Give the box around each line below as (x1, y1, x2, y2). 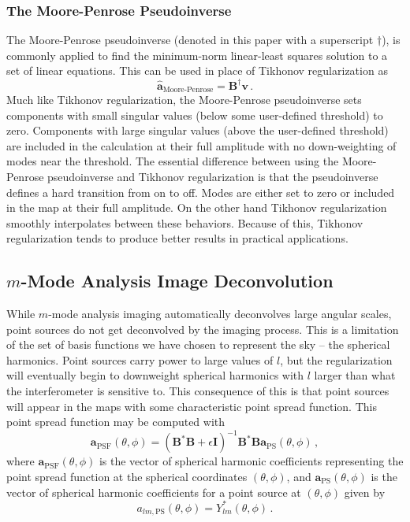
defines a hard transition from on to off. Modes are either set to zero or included (6, 183, 395, 200)
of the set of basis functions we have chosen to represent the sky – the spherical (6, 336, 390, 353)
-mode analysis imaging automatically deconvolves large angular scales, (48, 305, 392, 322)
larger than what (314, 367, 396, 383)
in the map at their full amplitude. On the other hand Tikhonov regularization (6, 199, 387, 216)
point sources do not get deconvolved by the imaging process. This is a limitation (6, 320, 399, 337)
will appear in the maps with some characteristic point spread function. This (6, 398, 377, 414)
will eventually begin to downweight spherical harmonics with (6, 367, 304, 383)
